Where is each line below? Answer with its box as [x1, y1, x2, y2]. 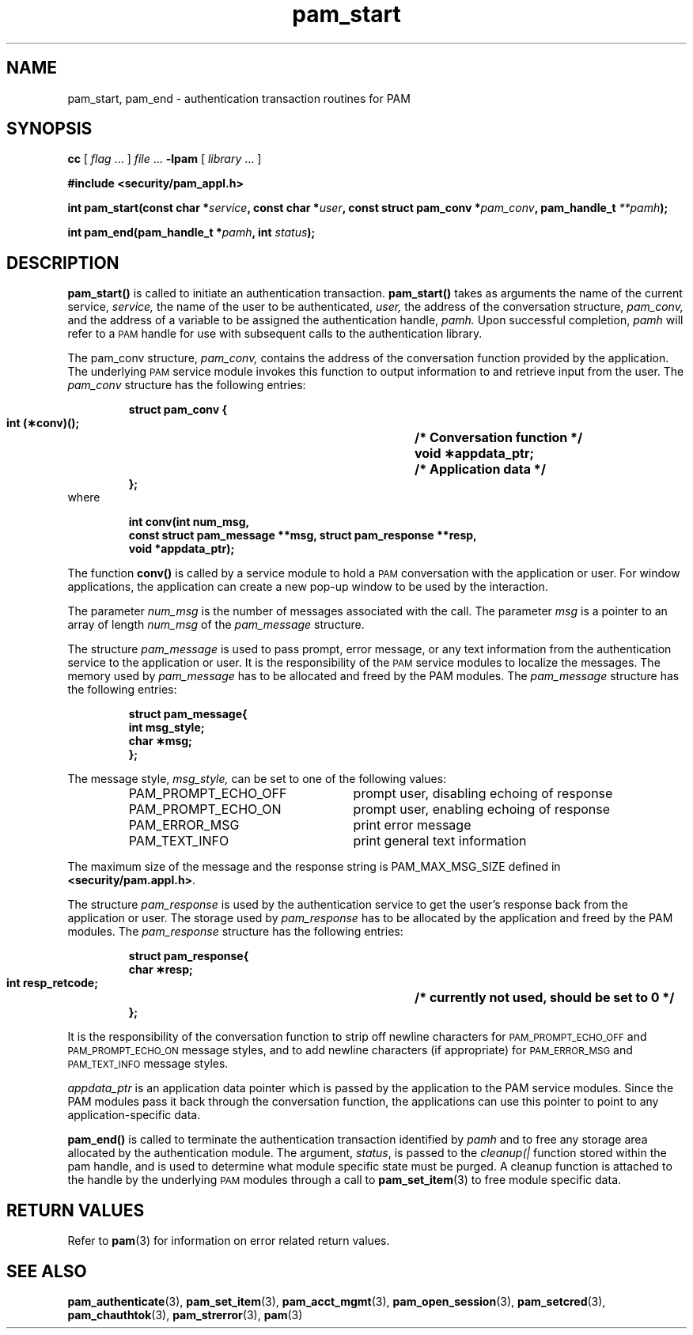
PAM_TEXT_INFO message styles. [67, 1057, 229, 1071]
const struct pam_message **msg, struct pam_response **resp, [128, 528, 477, 543]
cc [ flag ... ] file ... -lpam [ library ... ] [67, 152, 262, 166]
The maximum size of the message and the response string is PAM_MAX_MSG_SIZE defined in [67, 860, 561, 874]
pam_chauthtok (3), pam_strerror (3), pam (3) [67, 1307, 303, 1322]
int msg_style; [128, 720, 205, 735]
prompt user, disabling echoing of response [353, 785, 613, 802]
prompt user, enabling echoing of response [353, 801, 611, 818]
